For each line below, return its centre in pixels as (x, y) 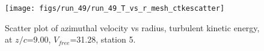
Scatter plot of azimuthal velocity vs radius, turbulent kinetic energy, (132, 27)
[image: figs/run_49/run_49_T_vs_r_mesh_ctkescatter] (115, 8)
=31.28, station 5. (103, 39)
